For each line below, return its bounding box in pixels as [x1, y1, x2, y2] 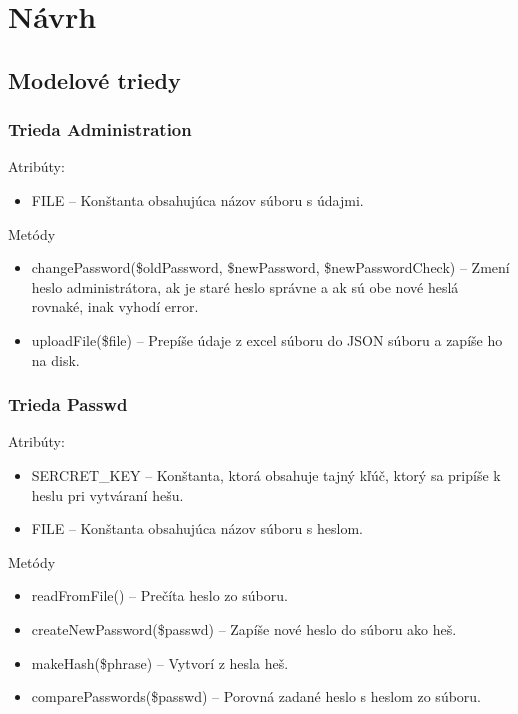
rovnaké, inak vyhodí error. [31, 296, 199, 317]
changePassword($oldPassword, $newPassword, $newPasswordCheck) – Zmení [31, 257, 510, 278]
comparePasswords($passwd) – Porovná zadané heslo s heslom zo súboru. [31, 686, 481, 707]
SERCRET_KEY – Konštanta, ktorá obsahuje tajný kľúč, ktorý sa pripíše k [31, 464, 501, 485]
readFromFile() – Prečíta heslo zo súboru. [31, 585, 288, 606]
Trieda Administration [8, 117, 192, 142]
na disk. [31, 349, 80, 370]
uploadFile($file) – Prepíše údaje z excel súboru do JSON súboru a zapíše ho [31, 329, 503, 350]
